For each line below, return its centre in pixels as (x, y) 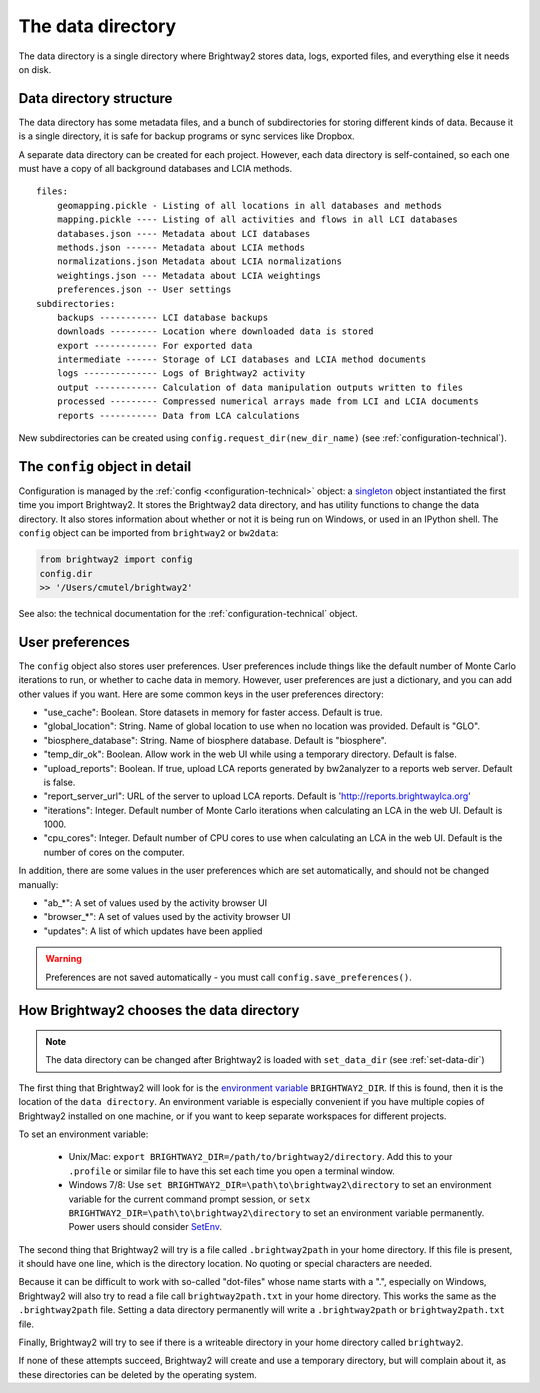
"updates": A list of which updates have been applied (153, 931)
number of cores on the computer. (114, 852)
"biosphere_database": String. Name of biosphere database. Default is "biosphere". (215, 740)
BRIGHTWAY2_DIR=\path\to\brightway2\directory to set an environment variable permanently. (276, 1212)
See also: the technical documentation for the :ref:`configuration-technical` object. (188, 613)
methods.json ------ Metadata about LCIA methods (180, 247)
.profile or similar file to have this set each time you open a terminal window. (231, 1171)
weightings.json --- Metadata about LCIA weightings (189, 275)
